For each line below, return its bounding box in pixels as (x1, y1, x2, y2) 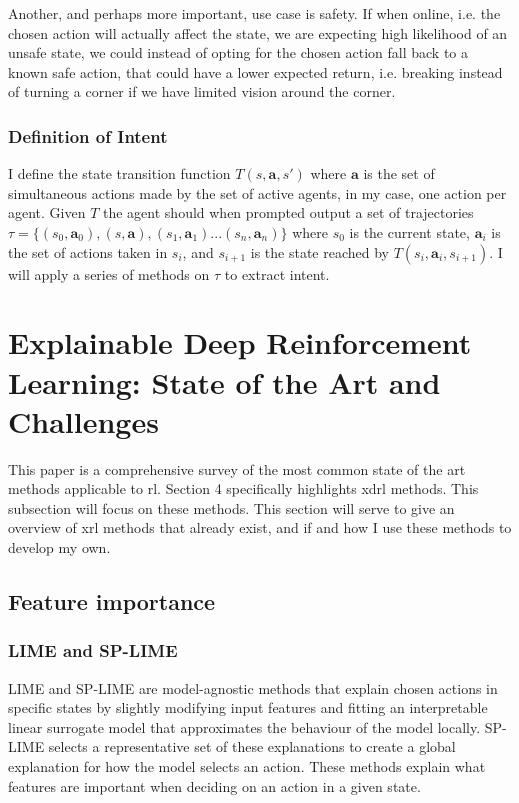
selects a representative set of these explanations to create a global (48, 736, 456, 757)
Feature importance (8, 586, 216, 617)
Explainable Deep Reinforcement (8, 322, 472, 363)
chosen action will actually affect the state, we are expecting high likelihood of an (8, 22, 508, 43)
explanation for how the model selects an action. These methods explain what (8, 756, 486, 776)
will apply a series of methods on (8, 263, 210, 284)
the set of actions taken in (8, 241, 168, 262)
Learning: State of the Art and (8, 361, 441, 402)
